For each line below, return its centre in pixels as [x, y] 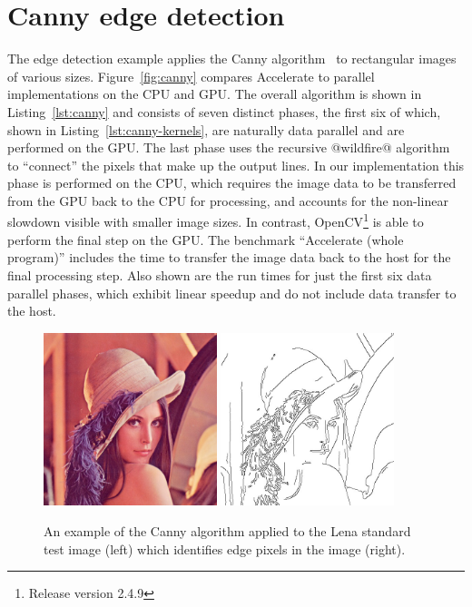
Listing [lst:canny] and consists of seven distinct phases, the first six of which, [224, 111]
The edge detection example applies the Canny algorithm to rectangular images [232, 59]
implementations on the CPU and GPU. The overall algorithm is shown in [215, 94]
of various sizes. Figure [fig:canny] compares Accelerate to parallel [191, 76]
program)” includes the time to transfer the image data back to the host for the [229, 257]
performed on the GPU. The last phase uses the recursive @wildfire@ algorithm [229, 147]
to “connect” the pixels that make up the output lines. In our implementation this [236, 165]
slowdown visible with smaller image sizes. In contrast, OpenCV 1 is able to [216, 220]
